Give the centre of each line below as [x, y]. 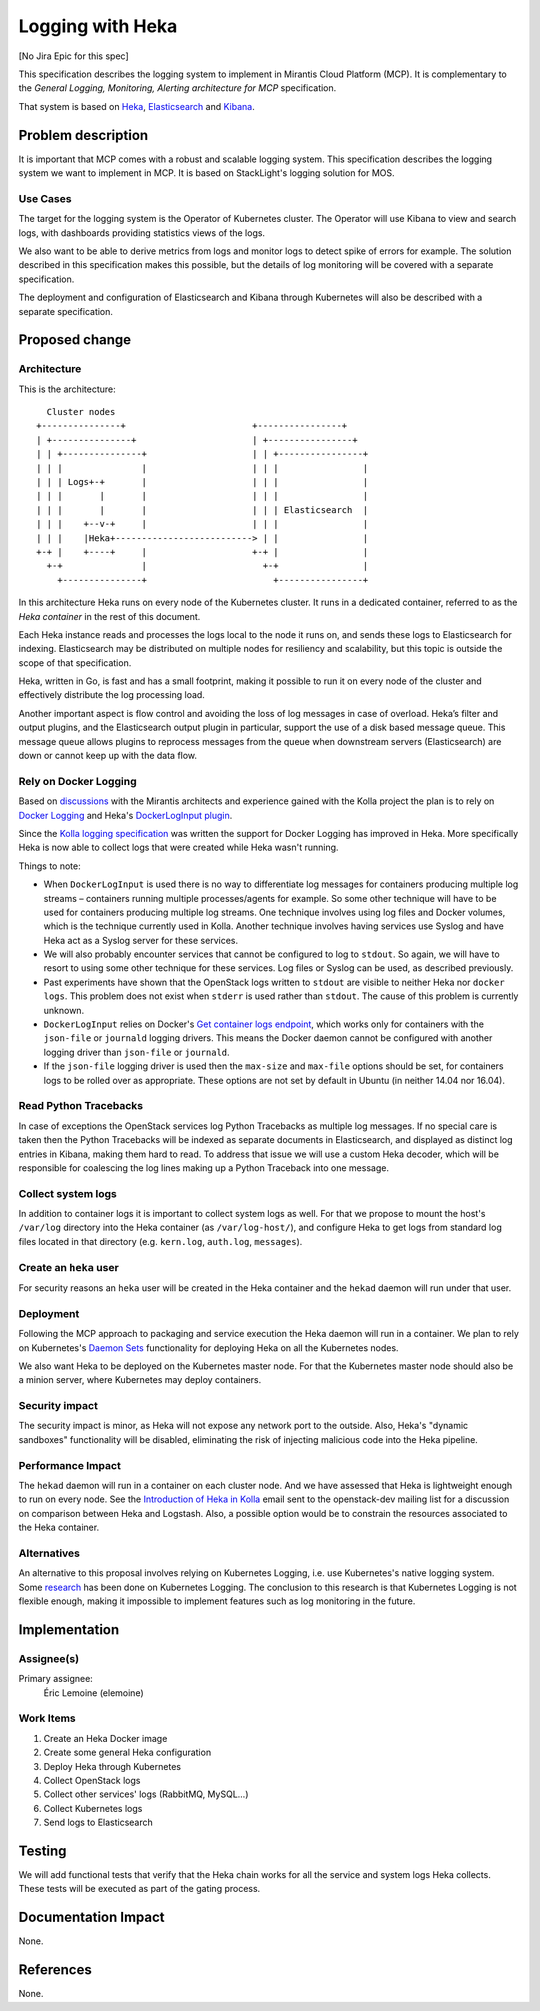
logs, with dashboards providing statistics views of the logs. [141, 232]
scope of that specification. [75, 662]
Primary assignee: [56, 1679]
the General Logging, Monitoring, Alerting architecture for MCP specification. [177, 88]
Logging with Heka [98, 26]
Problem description [83, 135]
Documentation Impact [91, 1917]
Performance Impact [70, 1465]
